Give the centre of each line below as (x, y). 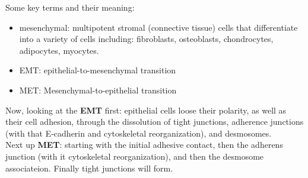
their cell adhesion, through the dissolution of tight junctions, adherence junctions (155, 122)
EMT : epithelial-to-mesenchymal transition (98, 70)
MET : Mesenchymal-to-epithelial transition (98, 90)
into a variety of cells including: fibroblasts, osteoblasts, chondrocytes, (146, 39)
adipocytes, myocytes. (59, 50)
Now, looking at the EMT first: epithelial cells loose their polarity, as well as (146, 110)
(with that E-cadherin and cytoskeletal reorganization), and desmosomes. (139, 133)
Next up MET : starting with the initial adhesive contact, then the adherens (144, 145)
